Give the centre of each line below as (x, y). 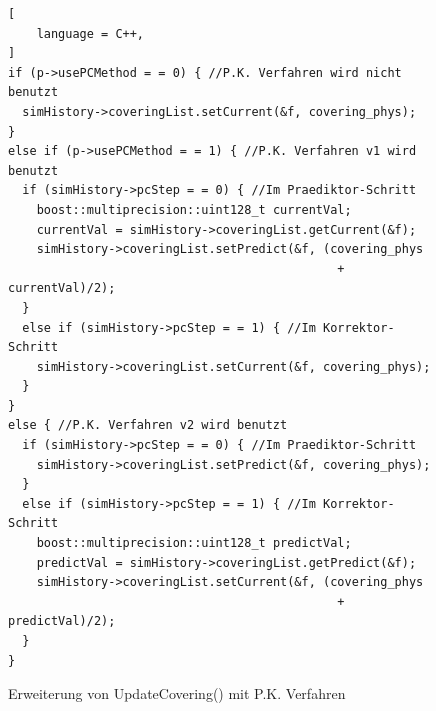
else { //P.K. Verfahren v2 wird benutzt (148, 425)
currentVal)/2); (62, 288)
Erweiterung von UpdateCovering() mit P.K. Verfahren (177, 693)
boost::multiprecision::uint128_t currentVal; (194, 209)
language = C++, (90, 33)
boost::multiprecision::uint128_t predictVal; (194, 543)
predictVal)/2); (62, 621)
